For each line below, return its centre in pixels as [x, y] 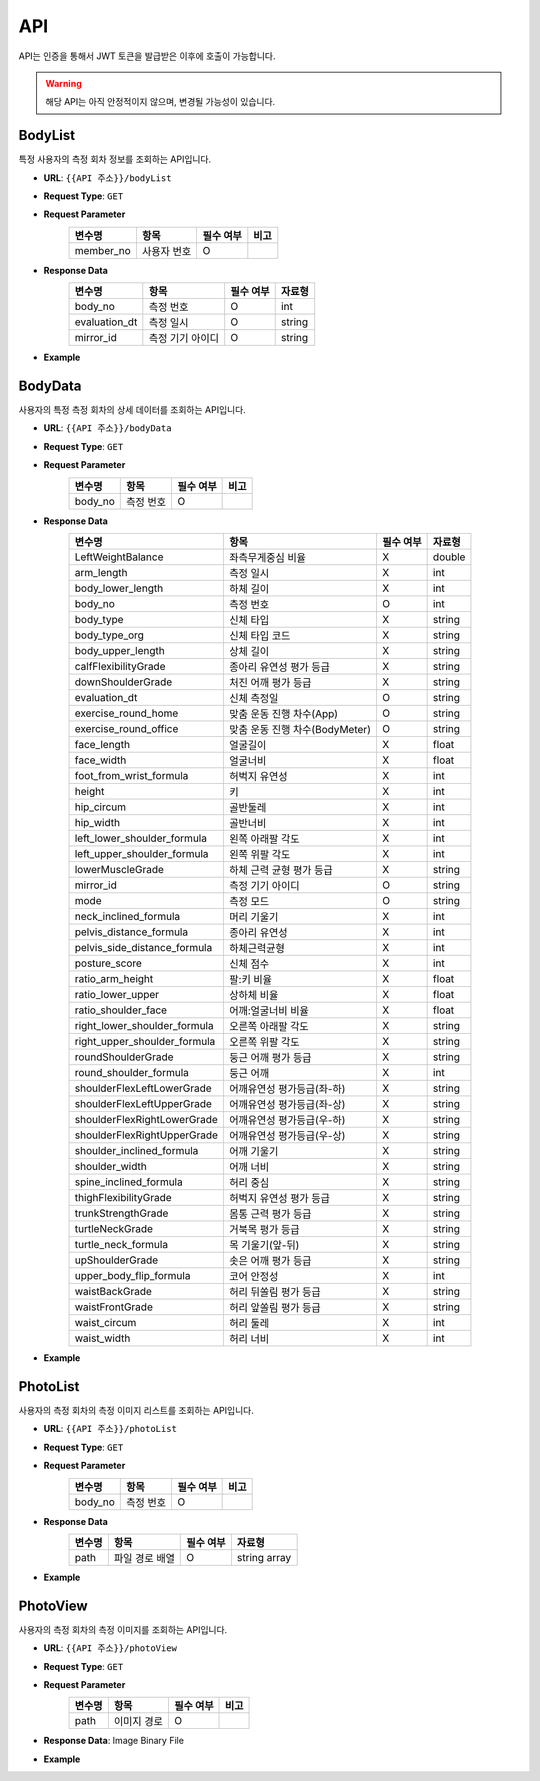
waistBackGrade [113, 1292]
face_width [100, 760]
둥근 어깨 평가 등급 [270, 1058]
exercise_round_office [126, 729]
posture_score [108, 963]
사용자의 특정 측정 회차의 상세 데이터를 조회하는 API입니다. [132, 410]
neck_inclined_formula [127, 917]
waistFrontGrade [114, 1307]
